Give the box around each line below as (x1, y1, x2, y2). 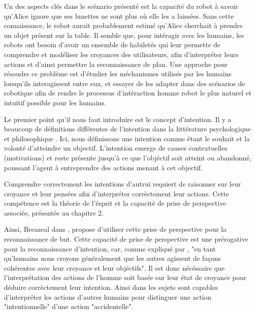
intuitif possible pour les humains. (4, 97, 106, 107)
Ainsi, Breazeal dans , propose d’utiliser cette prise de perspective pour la (4, 224, 227, 234)
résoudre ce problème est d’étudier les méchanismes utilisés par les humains (4, 68, 232, 79)
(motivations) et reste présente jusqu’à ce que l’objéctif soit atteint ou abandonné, (4, 152, 252, 162)
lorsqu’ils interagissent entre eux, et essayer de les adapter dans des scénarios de (4, 78, 245, 88)
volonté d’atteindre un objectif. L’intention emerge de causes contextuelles (4, 143, 227, 153)
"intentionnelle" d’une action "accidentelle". (4, 301, 133, 312)
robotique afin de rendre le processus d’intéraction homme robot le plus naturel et (4, 88, 252, 98)
